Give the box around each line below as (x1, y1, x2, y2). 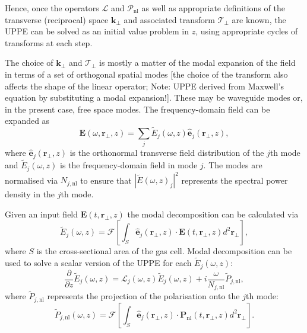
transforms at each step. (5, 36, 93, 49)
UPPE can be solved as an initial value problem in (5, 25, 189, 37)
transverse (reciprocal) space (5, 13, 109, 25)
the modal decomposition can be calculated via (127, 207, 299, 220)
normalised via (5, 174, 58, 186)
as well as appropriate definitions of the (141, 2, 285, 14)
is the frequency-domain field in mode (60, 159, 198, 171)
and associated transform (124, 13, 215, 25)
